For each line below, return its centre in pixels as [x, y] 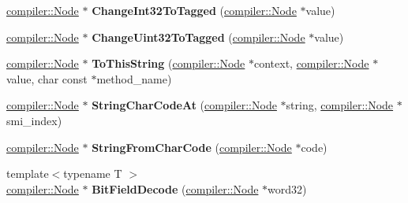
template [28, 173]
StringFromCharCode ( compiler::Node [192, 147]
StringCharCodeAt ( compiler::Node [184, 105]
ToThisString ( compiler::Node [168, 63]
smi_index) [34, 120]
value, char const [47, 78]
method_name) [134, 78]
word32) [287, 188]
